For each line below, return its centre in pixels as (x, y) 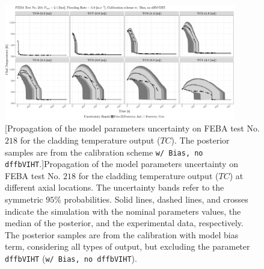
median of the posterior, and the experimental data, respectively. (124, 223)
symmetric (24, 199)
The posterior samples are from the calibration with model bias (122, 234)
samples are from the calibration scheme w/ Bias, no (104, 152)
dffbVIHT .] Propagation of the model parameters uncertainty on (121, 164)
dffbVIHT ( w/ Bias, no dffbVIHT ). (71, 258)
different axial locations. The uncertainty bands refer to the (115, 187)
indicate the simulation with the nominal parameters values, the (123, 211)
